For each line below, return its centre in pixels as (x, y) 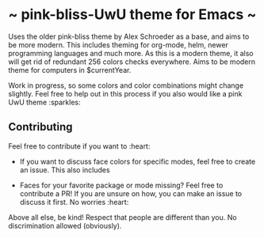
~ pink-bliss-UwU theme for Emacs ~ (132, 15)
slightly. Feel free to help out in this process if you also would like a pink (125, 93)
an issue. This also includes (65, 170)
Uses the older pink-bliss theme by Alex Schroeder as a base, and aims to (129, 36)
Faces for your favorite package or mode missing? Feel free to (121, 185)
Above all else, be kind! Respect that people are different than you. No (122, 217)
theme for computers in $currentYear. (70, 70)
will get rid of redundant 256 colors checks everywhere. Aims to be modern (132, 62)
